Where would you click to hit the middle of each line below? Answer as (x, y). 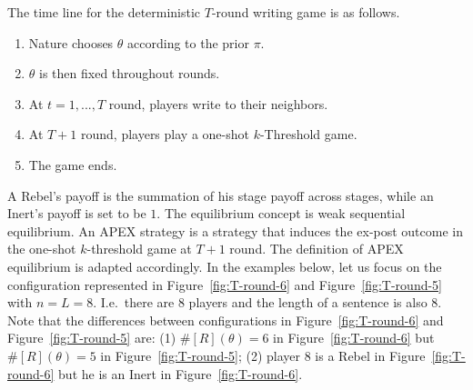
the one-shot (42, 249)
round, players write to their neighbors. (218, 103)
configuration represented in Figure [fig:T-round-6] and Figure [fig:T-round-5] (225, 284)
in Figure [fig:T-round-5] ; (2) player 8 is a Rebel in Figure (263, 355)
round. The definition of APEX (317, 249)
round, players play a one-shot (165, 134)
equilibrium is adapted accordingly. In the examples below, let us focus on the (225, 266)
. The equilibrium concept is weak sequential (281, 213)
